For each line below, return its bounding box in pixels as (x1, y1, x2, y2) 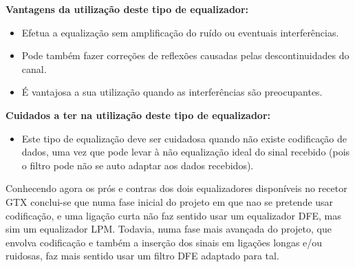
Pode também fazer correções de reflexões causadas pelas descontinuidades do (21, 48, 349, 63)
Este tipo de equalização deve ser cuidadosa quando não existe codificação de (21, 131, 347, 145)
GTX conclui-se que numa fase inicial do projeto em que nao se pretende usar (6, 194, 334, 209)
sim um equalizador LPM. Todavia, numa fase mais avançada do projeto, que (6, 222, 332, 236)
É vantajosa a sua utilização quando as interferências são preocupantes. (21, 85, 323, 99)
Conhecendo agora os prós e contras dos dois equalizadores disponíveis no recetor (6, 181, 347, 195)
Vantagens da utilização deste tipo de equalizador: (6, 2, 248, 16)
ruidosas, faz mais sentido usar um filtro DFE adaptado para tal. (6, 248, 279, 263)
